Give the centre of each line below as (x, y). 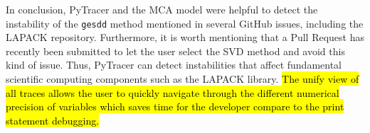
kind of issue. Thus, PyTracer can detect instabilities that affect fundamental (174, 65)
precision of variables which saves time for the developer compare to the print (175, 106)
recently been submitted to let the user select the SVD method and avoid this (175, 51)
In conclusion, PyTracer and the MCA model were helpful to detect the (162, 9)
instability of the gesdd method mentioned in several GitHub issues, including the (185, 23)
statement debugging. (53, 120)
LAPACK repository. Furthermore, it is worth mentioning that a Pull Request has (185, 37)
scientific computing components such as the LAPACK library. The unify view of (183, 79)
